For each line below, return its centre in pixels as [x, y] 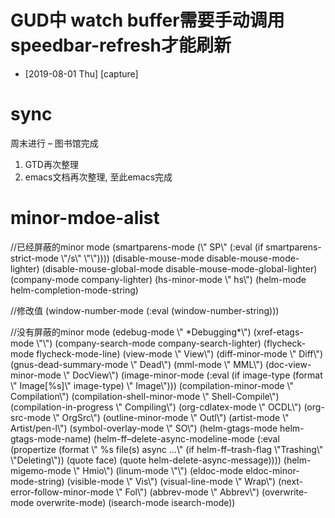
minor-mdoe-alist [85, 218]
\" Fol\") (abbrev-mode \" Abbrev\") [188, 492]
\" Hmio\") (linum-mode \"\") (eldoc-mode [158, 470]
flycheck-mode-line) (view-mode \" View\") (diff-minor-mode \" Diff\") [180, 353]
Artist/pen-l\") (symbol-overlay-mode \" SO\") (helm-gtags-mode [144, 428]
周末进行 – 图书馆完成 [54, 143]
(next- [291, 481]
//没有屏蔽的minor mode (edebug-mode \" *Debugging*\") [131, 332]
